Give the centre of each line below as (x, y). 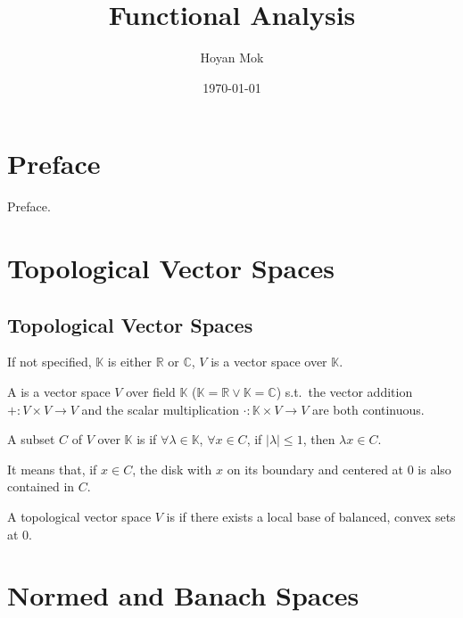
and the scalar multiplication (160, 409)
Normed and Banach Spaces (183, 595)
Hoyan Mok (232, 58)
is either (129, 362)
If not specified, (50, 362)
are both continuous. (368, 409)
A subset (31, 439)
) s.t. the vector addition (344, 392)
